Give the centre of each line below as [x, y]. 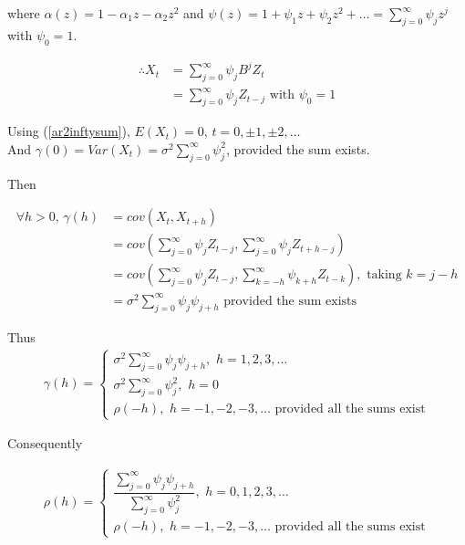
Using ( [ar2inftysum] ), [69, 131]
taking [384, 275]
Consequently [45, 443]
